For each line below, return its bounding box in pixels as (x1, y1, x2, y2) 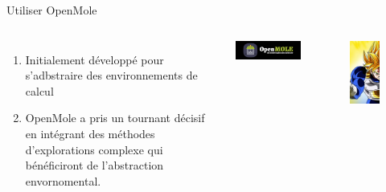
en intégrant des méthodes (25, 125, 155, 141)
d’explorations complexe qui (25, 141, 163, 157)
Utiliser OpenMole (6, 2, 97, 18)
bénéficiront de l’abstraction (25, 157, 164, 174)
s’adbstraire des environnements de (25, 67, 198, 84)
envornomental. (25, 172, 101, 189)
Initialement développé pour (25, 51, 164, 67)
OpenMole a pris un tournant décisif (25, 109, 205, 126)
